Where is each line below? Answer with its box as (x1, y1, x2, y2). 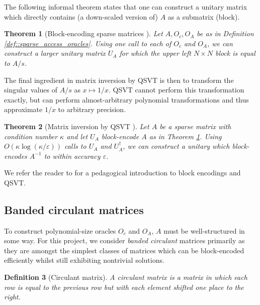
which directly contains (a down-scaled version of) (4, 11, 158, 22)
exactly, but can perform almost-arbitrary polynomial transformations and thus (4, 94, 249, 105)
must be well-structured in (163, 225, 245, 236)
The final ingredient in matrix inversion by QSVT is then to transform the (4, 74, 234, 85)
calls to (64, 141, 86, 151)
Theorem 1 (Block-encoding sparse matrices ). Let (4, 28, 163, 39)
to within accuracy (44, 150, 101, 161)
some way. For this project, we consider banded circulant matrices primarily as (4, 235, 245, 246)
